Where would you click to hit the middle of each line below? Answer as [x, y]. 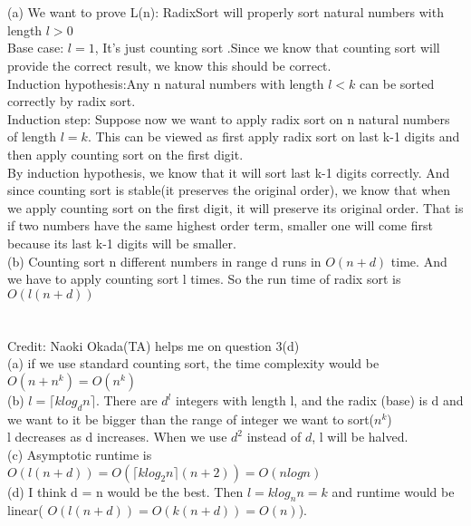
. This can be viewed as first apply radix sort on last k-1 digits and [274, 136]
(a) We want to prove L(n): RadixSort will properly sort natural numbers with [226, 12]
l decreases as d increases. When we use [117, 437]
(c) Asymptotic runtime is [80, 455]
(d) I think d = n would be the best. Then [125, 491]
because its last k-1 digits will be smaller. [122, 243]
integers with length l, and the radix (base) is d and [319, 400]
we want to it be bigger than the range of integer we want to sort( [191, 419]
